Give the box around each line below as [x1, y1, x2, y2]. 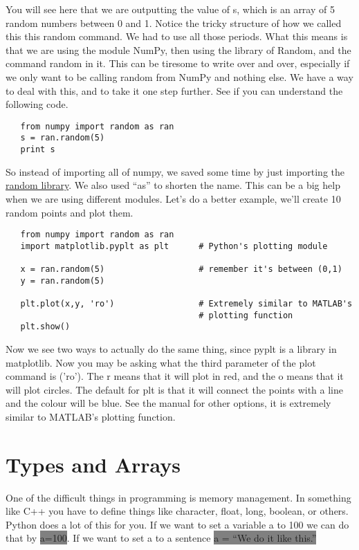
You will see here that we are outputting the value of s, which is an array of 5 [6, 2, 335, 16]
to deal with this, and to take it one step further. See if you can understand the [6, 83, 343, 98]
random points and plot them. [6, 205, 134, 219]
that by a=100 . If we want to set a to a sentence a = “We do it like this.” [6, 531, 317, 545]
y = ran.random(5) [20, 275, 105, 286]
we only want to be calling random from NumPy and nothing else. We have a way [6, 69, 353, 84]
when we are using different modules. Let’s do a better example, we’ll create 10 [6, 191, 341, 205]
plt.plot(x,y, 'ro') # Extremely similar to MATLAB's [20, 299, 353, 309]
